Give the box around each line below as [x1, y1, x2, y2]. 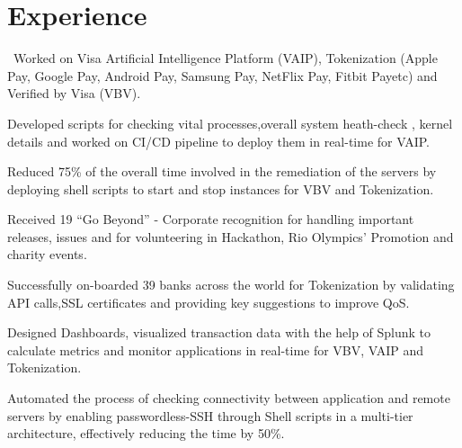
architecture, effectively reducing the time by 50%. [7, 424, 285, 443]
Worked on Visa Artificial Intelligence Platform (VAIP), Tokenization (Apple [13, 49, 438, 67]
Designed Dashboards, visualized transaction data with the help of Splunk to [7, 323, 431, 342]
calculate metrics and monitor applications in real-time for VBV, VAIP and [7, 340, 424, 359]
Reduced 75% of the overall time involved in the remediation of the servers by [7, 162, 437, 181]
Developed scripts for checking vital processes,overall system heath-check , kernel [7, 113, 453, 132]
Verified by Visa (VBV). [7, 84, 141, 103]
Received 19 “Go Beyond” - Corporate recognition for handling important [7, 210, 414, 228]
